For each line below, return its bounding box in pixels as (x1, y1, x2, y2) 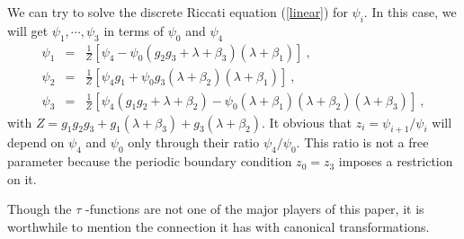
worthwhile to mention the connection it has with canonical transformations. (7, 217, 430, 236)
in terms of (103, 21, 165, 40)
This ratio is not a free (304, 133, 429, 152)
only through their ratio (128, 133, 260, 152)
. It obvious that (262, 112, 352, 131)
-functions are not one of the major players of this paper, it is (85, 199, 424, 218)
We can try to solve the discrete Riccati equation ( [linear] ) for (7, 3, 348, 21)
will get (7, 21, 49, 40)
